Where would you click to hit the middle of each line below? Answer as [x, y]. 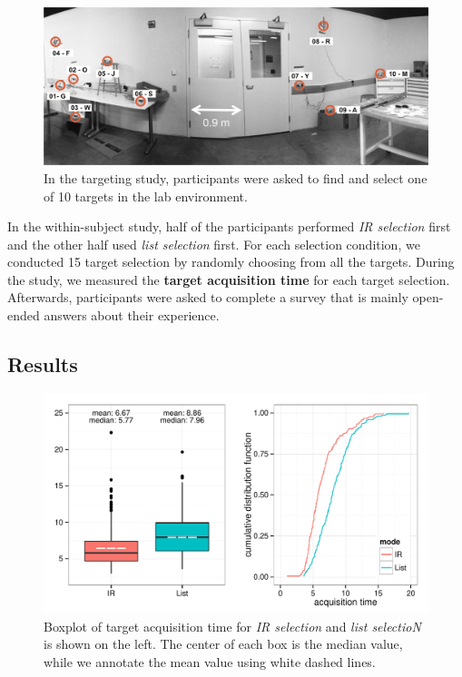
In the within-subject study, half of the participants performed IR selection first [229, 226]
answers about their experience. [132, 315]
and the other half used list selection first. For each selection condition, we [214, 244]
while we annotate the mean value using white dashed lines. [210, 661]
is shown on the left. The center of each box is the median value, [223, 644]
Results [43, 364]
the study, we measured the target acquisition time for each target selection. [229, 279]
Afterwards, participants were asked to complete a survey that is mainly [208, 297]
